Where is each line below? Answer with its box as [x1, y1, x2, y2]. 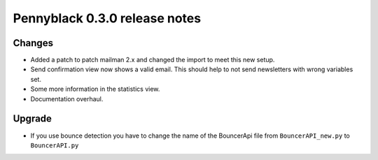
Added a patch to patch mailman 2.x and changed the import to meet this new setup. [30, 56, 275, 64]
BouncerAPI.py [30, 141, 79, 150]
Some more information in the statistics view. [30, 85, 160, 94]
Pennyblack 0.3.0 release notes [13, 10, 202, 26]
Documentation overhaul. [30, 94, 104, 103]
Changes [13, 37, 54, 49]
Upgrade [13, 112, 52, 125]
